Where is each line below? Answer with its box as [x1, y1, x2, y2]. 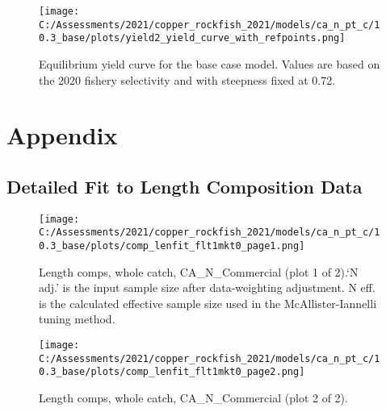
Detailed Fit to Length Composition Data [6, 173, 363, 198]
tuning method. [39, 310, 115, 327]
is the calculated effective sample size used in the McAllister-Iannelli [39, 294, 377, 311]
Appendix [6, 119, 118, 152]
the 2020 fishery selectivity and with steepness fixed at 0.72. [39, 71, 336, 88]
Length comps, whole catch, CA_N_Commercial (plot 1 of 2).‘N [39, 263, 359, 280]
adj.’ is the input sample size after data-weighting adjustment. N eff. [39, 279, 376, 296]
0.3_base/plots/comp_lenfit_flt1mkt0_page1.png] [39, 240, 305, 252]
